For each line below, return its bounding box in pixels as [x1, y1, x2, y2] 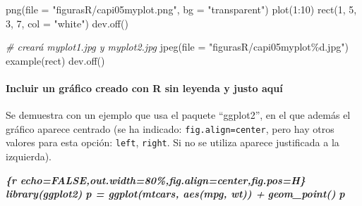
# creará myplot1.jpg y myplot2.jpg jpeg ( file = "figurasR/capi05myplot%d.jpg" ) [6, 39, 349, 54]
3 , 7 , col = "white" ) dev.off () [6, 15, 128, 30]
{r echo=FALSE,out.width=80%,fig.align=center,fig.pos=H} [6, 172, 306, 187]
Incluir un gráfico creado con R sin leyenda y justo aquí [6, 80, 283, 95]
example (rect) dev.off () [6, 53, 105, 67]
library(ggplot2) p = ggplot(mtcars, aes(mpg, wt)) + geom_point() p [6, 186, 345, 201]
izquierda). [6, 149, 52, 164]
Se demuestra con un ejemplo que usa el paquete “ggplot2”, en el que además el [6, 108, 351, 122]
